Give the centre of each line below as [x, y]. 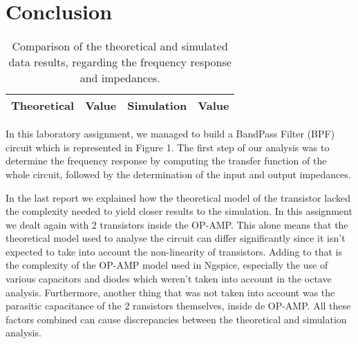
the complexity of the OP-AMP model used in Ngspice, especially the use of [167, 265]
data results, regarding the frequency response [120, 62]
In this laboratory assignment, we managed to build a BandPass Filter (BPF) [170, 134]
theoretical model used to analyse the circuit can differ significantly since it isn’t [176, 238]
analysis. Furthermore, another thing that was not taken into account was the [170, 292]
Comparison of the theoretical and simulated [120, 46]
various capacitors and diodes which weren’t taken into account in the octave [169, 279]
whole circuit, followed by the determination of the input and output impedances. [178, 174]
